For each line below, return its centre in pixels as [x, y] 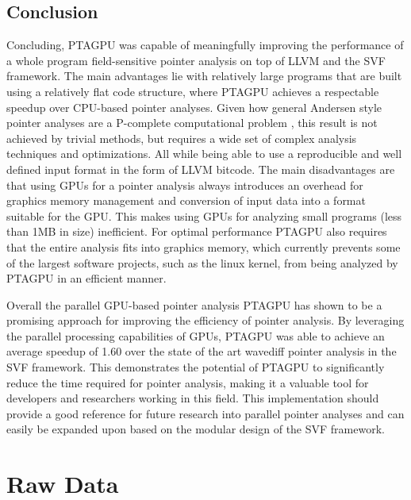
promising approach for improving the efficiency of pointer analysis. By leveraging [205, 320]
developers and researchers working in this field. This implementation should [193, 398]
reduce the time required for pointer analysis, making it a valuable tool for [188, 382]
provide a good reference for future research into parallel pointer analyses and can [205, 413]
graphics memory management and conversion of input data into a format [186, 200]
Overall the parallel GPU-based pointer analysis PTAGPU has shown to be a [194, 304]
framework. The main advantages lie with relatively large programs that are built [204, 76]
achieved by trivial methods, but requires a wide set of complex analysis [182, 138]
